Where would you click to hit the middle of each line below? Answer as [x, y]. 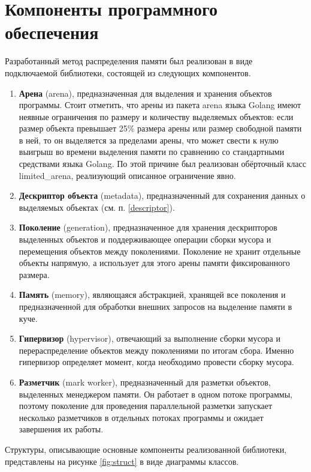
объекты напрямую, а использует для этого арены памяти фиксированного [154, 263]
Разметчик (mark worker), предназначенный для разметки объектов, [145, 382]
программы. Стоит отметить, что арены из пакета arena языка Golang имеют [160, 105]
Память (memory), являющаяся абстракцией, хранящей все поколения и [152, 295]
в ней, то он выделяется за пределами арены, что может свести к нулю [149, 140]
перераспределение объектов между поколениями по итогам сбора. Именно [156, 350]
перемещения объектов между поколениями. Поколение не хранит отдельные [160, 251]
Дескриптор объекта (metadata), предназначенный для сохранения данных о [162, 195]
